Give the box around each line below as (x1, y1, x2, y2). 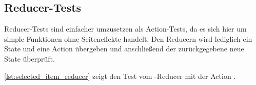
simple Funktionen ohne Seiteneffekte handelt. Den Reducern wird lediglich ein (4, 33, 252, 44)
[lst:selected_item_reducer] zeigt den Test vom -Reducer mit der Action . (4, 70, 236, 81)
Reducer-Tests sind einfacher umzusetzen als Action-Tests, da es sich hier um (4, 23, 247, 34)
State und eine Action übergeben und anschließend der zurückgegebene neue (4, 43, 244, 54)
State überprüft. (4, 53, 55, 64)
